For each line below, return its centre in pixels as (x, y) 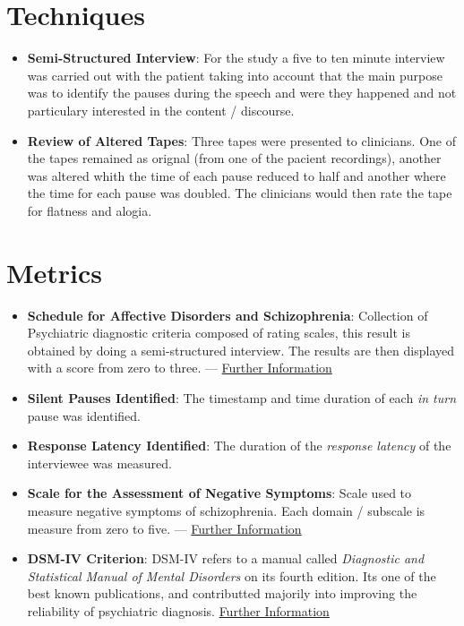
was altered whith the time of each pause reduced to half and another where (236, 175)
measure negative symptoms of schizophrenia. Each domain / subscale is (226, 510)
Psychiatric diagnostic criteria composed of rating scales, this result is (219, 333)
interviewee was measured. (99, 463)
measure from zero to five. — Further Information (164, 528)
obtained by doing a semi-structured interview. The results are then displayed (241, 350)
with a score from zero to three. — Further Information (180, 368)
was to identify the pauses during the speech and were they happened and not (242, 93)
